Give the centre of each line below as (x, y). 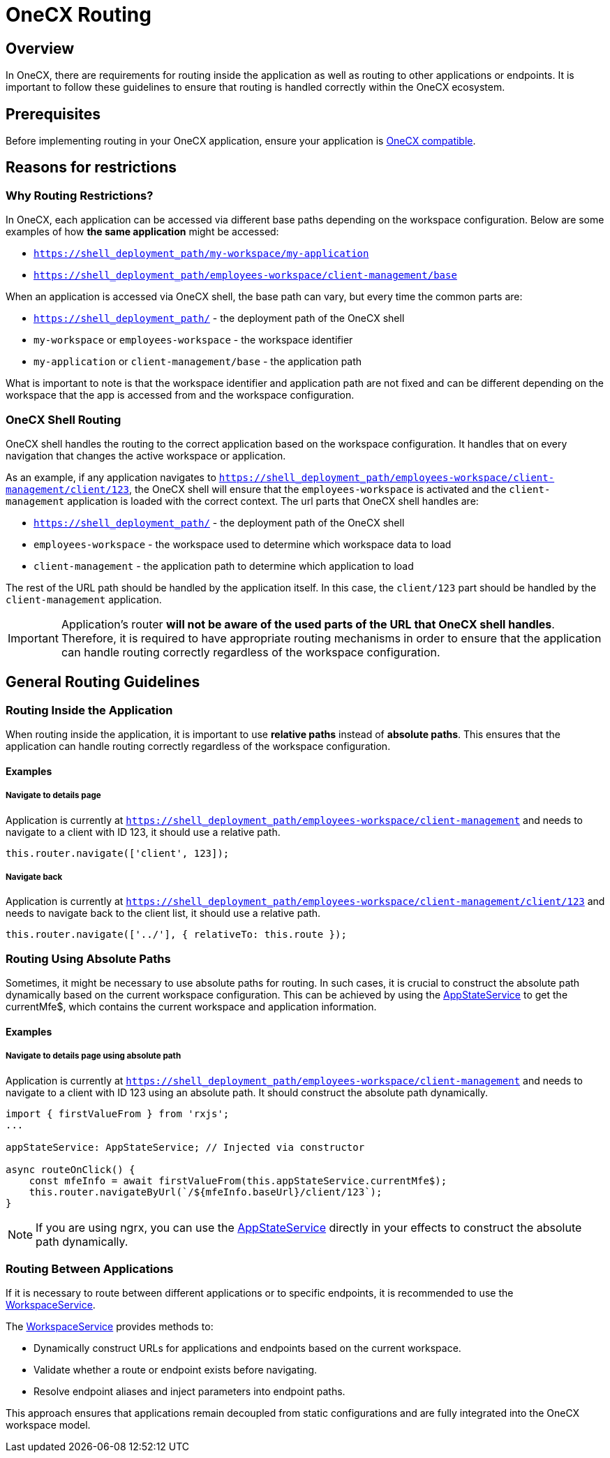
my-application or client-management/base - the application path (198, 362)
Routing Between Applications (90, 1268)
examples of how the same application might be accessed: (142, 232)
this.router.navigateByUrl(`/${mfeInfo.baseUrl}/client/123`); (206, 1192)
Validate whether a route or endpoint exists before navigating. (176, 1370)
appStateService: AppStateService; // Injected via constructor (185, 1147)
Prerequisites (53, 114)
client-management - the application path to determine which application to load (224, 566)
